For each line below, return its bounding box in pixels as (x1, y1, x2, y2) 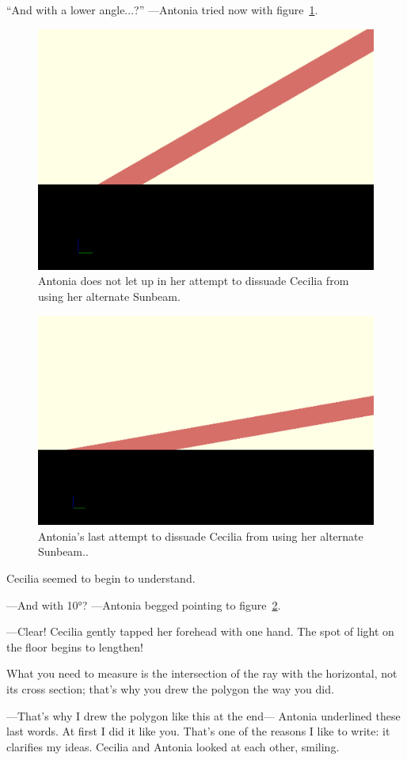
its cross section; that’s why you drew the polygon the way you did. (6, 680, 334, 697)
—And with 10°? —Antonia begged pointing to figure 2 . (6, 596, 281, 613)
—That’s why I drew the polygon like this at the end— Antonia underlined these (6, 707, 401, 724)
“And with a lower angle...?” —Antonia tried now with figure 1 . (6, 2, 318, 17)
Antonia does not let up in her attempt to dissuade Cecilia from (38, 272, 349, 289)
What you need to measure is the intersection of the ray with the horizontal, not (6, 665, 397, 682)
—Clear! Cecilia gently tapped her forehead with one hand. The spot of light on (6, 623, 394, 640)
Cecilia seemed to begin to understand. (6, 569, 196, 586)
